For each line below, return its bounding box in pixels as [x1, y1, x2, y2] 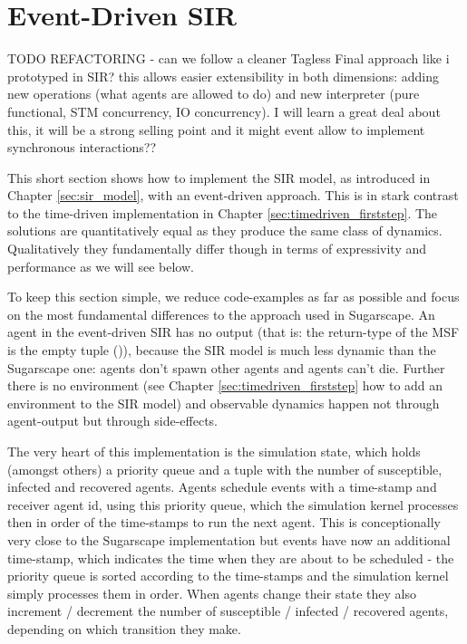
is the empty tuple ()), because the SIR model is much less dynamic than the [7, 341, 436, 360]
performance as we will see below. [7, 256, 194, 275]
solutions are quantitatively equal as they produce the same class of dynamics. [7, 221, 443, 240]
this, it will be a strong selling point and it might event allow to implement [7, 120, 425, 139]
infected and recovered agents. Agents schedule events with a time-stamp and [7, 477, 437, 496]
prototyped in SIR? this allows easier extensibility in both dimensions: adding [7, 66, 439, 85]
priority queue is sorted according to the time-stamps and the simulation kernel [7, 566, 449, 585]
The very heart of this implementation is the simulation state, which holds [7, 442, 421, 460]
